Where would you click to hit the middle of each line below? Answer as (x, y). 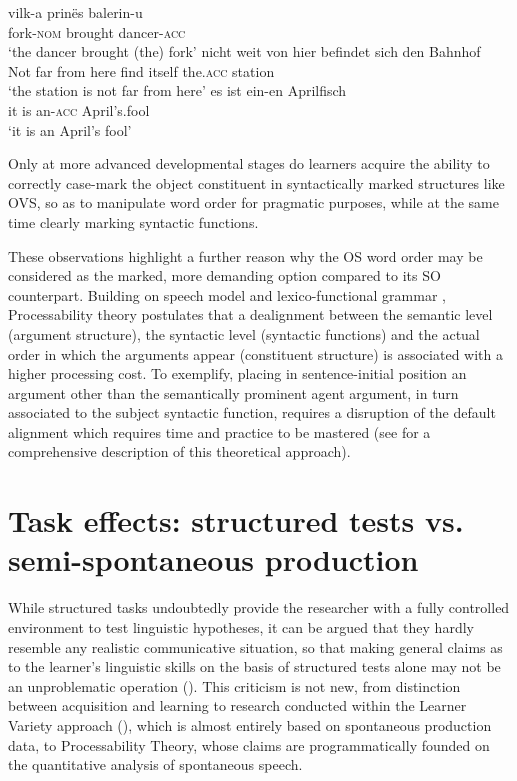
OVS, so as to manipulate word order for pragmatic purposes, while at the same (253, 202)
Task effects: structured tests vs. (236, 520)
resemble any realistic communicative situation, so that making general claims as (255, 646)
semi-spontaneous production (213, 559)
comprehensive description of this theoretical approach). (179, 451)
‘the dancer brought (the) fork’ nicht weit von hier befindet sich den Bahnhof (244, 51)
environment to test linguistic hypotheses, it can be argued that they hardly (241, 626)
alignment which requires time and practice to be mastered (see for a (219, 431)
